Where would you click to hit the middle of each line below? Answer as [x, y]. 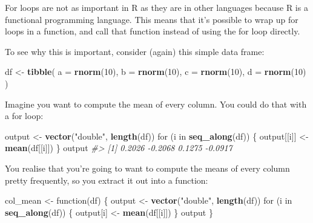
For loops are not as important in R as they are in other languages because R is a [156, 7]
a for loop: [24, 116]
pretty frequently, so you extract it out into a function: [107, 180]
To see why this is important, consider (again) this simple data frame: [135, 51]
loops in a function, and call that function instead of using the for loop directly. [153, 31]
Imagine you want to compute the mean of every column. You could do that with [156, 104]
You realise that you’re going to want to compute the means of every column [147, 168]
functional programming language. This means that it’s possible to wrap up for [152, 19]
